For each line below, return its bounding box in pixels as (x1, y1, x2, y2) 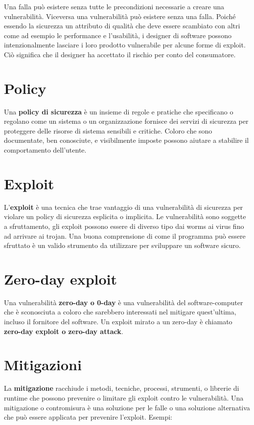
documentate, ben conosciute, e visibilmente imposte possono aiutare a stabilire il (4, 135, 249, 145)
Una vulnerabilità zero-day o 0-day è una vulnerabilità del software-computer (4, 297, 243, 307)
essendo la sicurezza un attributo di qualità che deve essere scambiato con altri (4, 21, 240, 31)
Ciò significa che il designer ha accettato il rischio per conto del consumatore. (4, 49, 236, 59)
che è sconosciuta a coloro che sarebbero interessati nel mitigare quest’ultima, (4, 307, 236, 317)
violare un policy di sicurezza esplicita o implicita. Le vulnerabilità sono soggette (4, 211, 246, 222)
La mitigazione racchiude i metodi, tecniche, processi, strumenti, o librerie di (4, 383, 239, 393)
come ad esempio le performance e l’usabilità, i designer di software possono (4, 30, 231, 40)
